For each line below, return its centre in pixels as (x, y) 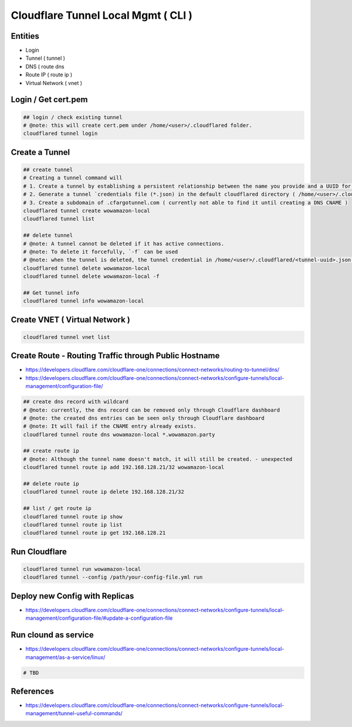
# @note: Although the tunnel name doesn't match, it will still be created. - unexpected (158, 459)
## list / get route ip (57, 508)
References (32, 691)
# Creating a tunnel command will (73, 178)
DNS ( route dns (45, 66)
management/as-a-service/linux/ (65, 657)
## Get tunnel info (51, 293)
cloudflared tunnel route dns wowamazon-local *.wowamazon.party (119, 434)
